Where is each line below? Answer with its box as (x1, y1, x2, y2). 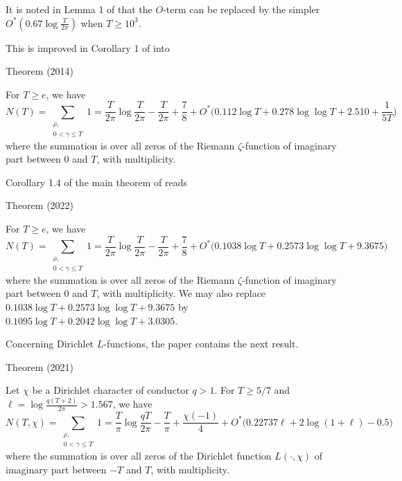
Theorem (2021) (6, 359, 74, 374)
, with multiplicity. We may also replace (96, 286, 266, 300)
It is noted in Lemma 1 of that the (6, 2, 152, 16)
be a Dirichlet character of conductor (32, 383, 189, 397)
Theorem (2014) (6, 64, 74, 78)
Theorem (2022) (6, 198, 74, 212)
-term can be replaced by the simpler (163, 2, 320, 16)
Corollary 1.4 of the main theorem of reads (6, 174, 187, 189)
